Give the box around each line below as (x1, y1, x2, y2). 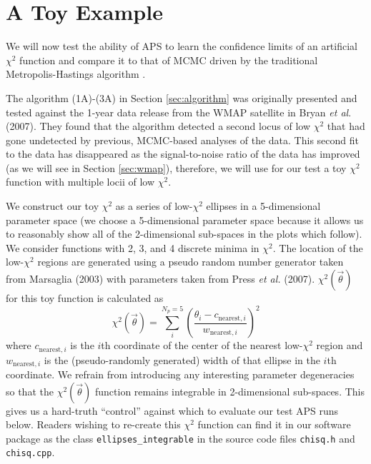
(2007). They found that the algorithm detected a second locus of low (6, 118, 311, 133)
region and (316, 338, 363, 353)
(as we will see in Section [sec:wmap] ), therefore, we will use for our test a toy (6, 160, 347, 175)
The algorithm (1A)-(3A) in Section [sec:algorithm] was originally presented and (6, 90, 357, 105)
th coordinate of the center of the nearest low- (101, 338, 303, 353)
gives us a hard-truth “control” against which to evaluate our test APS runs (6, 403, 339, 418)
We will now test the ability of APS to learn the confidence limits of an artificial (6, 39, 357, 54)
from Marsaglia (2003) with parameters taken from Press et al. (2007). (6, 271, 315, 286)
